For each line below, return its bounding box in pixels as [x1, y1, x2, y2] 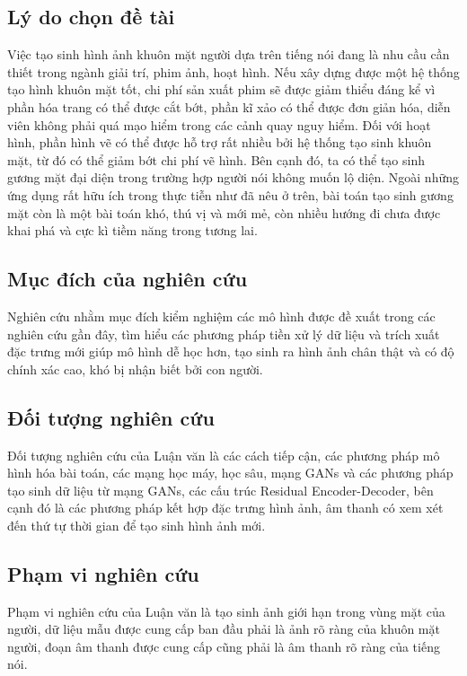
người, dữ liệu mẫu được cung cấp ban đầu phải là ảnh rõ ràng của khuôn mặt [7, 619, 440, 638]
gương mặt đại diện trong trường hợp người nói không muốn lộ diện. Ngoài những [7, 168, 460, 187]
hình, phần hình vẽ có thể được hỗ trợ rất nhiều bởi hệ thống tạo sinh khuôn [7, 133, 432, 152]
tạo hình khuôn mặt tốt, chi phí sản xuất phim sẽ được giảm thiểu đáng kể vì [7, 80, 436, 99]
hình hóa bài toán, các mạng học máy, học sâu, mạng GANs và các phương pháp [7, 463, 454, 482]
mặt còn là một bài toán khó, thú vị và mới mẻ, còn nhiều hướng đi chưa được [7, 203, 441, 222]
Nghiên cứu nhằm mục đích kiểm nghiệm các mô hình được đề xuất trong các [7, 306, 436, 325]
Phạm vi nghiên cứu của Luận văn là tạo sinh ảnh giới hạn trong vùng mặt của [7, 601, 445, 620]
